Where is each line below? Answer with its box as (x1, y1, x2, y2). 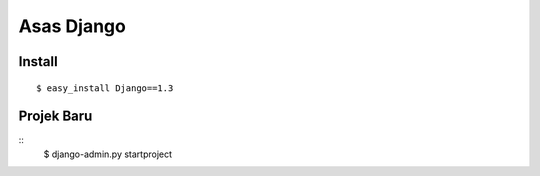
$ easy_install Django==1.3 (36, 82, 174, 94)
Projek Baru (18, 108, 93, 125)
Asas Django (18, 15, 127, 37)
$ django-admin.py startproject (43, 148, 173, 160)
